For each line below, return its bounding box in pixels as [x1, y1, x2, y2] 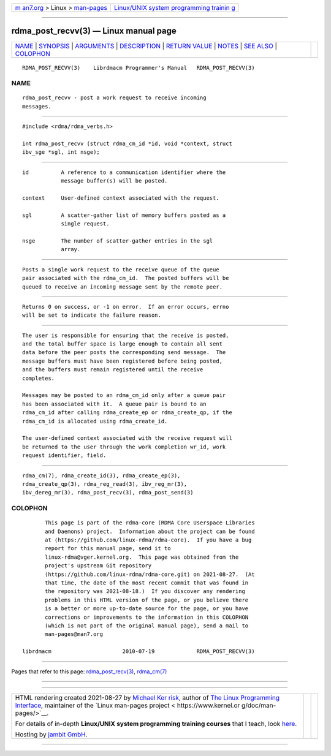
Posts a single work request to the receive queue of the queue [22, 266, 220, 273]
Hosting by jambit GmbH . [15, 730, 88, 738]
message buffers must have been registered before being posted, [22, 357, 223, 365]
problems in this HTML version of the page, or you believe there [45, 596, 249, 603]
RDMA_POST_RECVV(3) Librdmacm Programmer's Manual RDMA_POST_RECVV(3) [22, 64, 255, 71]
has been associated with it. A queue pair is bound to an [22, 400, 207, 407]
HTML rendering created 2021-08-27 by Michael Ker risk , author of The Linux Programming [15, 693, 280, 701]
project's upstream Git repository [45, 562, 152, 569]
